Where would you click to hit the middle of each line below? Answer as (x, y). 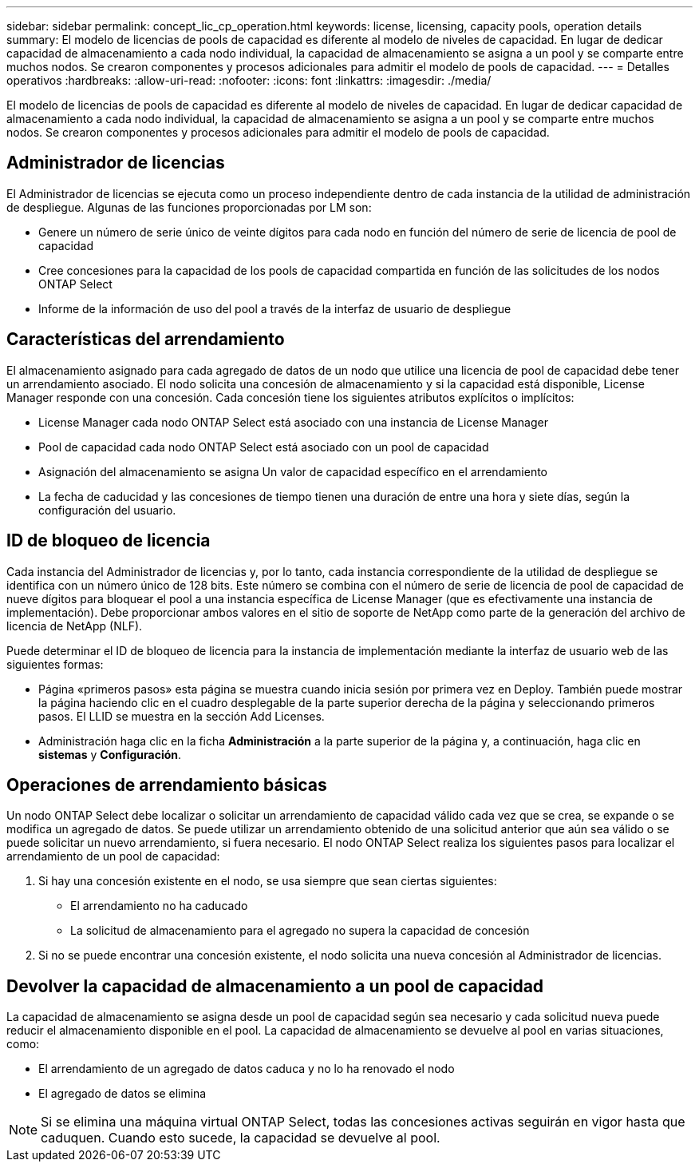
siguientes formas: (55, 664)
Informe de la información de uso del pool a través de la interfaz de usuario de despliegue (275, 308)
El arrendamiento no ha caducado (159, 906)
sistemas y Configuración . (110, 754)
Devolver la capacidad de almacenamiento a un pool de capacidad (275, 986)
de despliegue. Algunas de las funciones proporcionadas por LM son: (189, 207)
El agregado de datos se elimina (122, 1094)
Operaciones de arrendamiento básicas (167, 785)
